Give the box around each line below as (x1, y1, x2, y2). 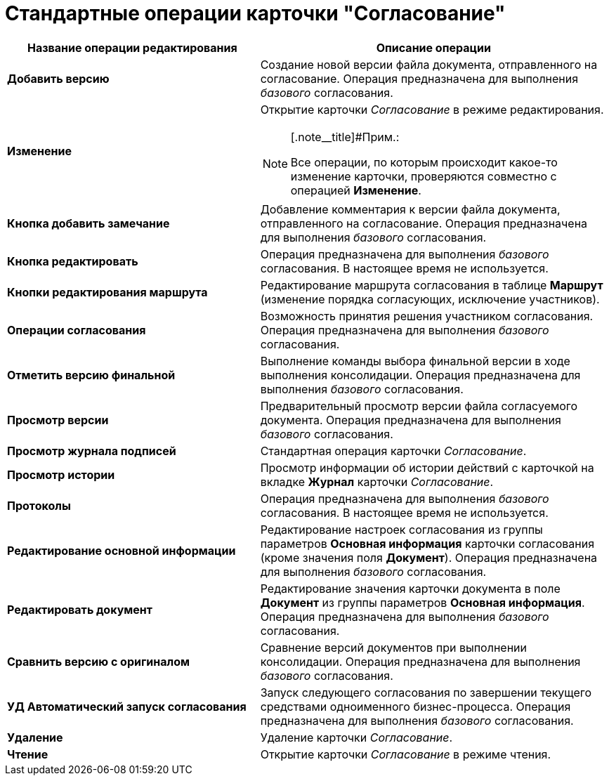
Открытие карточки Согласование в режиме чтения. (260, 747, 551, 761)
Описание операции (376, 40, 491, 55)
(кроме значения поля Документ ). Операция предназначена (260, 550, 598, 565)
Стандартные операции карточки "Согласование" (5, 1, 506, 25)
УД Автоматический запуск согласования (7, 699, 247, 714)
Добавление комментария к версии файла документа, (260, 202, 561, 216)
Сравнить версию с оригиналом (7, 654, 190, 669)
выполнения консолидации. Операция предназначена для (260, 367, 581, 382)
